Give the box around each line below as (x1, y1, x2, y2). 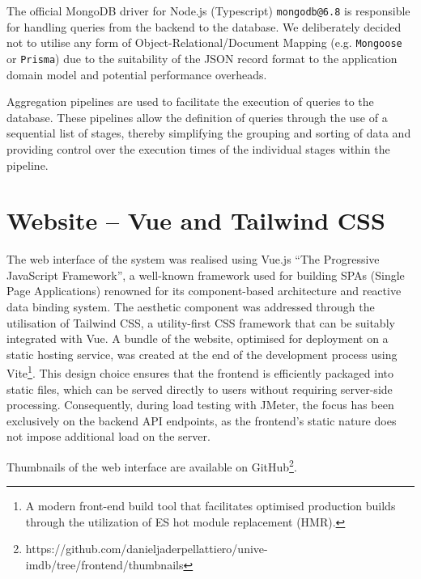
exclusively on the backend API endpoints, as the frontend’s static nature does (6, 412, 397, 429)
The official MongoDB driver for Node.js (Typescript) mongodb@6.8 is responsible (6, 2, 410, 19)
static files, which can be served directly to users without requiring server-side (6, 380, 393, 397)
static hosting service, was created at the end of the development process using (6, 345, 398, 362)
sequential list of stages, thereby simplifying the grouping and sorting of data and (6, 125, 411, 142)
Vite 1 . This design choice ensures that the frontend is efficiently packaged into (6, 362, 394, 382)
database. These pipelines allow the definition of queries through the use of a (6, 108, 388, 125)
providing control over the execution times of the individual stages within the (6, 140, 390, 157)
